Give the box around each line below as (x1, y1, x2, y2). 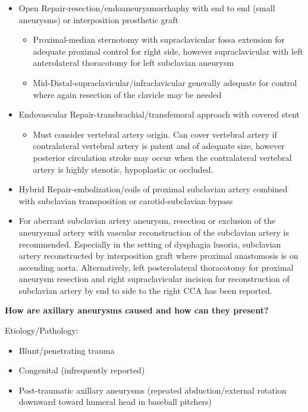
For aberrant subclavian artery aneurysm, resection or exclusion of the (18, 214, 276, 227)
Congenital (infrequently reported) (18, 364, 145, 376)
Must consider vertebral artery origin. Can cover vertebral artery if (33, 128, 277, 140)
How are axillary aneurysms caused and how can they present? (5, 304, 269, 316)
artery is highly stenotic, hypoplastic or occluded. (33, 163, 213, 175)
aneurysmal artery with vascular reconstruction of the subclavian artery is (18, 226, 289, 238)
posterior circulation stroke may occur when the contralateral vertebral (33, 151, 292, 163)
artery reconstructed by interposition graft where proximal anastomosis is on (18, 249, 298, 262)
